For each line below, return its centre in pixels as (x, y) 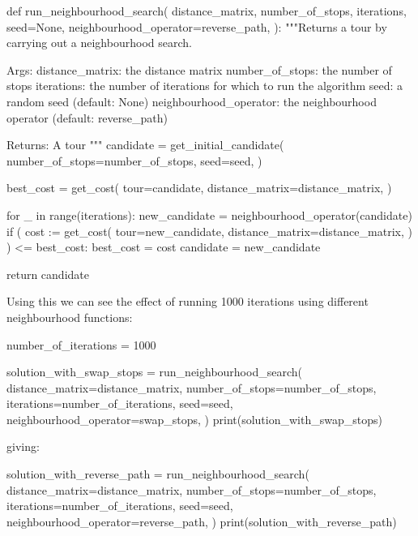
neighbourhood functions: (70, 317)
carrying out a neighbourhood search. (99, 43)
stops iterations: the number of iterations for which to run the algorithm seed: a (205, 86)
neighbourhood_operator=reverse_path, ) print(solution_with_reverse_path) (202, 521)
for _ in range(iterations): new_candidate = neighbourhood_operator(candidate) (209, 214)
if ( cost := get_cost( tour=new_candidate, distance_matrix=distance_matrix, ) (209, 231)
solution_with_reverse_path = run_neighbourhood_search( (158, 474)
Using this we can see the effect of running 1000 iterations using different (188, 301)
